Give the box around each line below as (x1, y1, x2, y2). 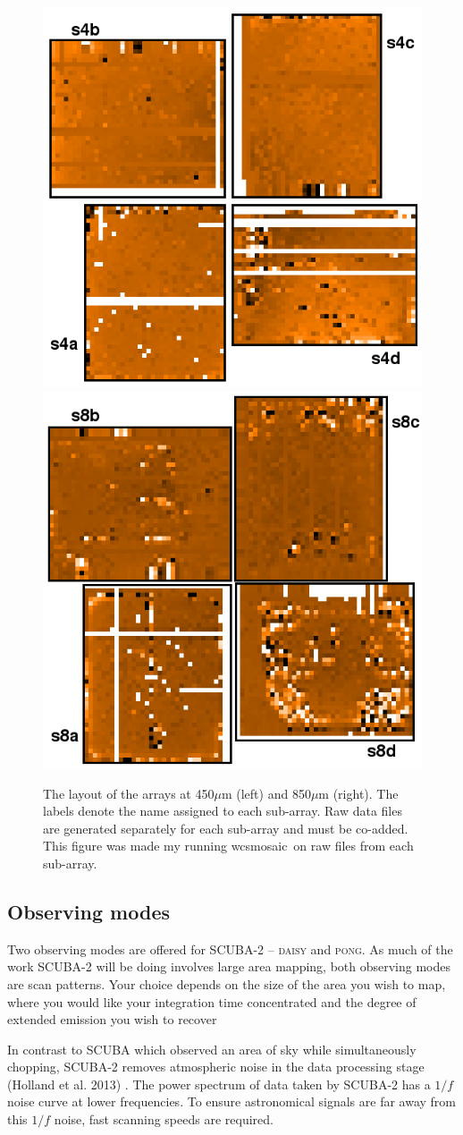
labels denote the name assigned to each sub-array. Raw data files (43, 801, 402, 820)
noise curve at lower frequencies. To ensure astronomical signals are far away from (7, 1092, 456, 1111)
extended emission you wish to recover (7, 1010, 217, 1029)
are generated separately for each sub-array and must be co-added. (43, 818, 408, 837)
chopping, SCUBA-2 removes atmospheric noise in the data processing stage (7, 1057, 425, 1076)
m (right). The (318, 783, 399, 802)
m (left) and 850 (221, 783, 311, 802)
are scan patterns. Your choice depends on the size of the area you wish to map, (7, 974, 446, 993)
